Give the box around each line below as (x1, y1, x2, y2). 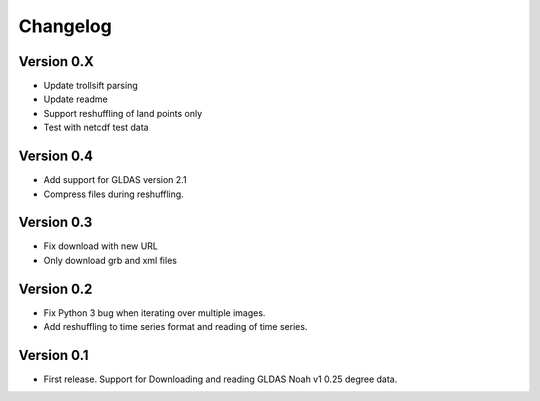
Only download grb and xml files (43, 254, 177, 266)
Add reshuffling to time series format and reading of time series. (43, 321, 308, 333)
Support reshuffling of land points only (43, 107, 203, 119)
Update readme (43, 93, 109, 105)
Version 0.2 (18, 280, 93, 297)
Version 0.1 (18, 346, 89, 364)
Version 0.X (18, 53, 94, 70)
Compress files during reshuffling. (43, 188, 184, 200)
